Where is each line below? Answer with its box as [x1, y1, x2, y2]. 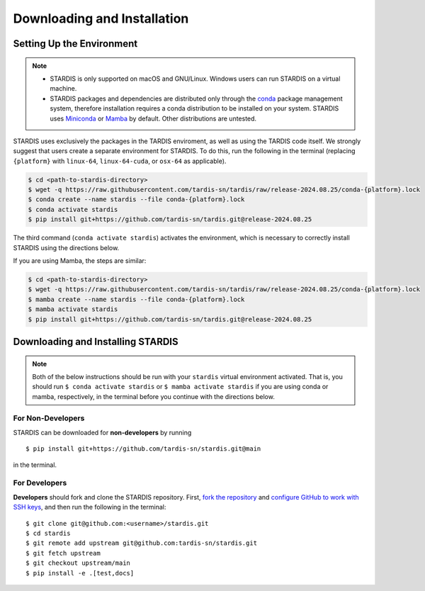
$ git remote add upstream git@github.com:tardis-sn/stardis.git [25, 539, 258, 547]
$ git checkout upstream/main [25, 559, 131, 567]
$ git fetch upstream [25, 549, 101, 557]
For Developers [13, 478, 67, 488]
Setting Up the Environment [13, 38, 138, 50]
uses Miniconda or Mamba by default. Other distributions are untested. [50, 114, 257, 123]
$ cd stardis [25, 529, 71, 537]
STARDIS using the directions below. [13, 243, 120, 252]
